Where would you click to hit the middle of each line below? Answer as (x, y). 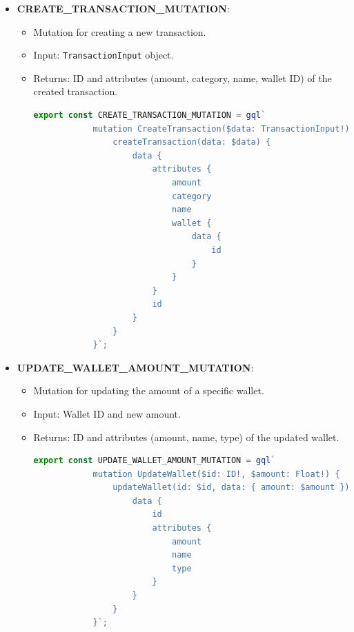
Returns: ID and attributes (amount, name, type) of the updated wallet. (186, 437)
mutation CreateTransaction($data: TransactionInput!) (221, 129)
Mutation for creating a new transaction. (120, 31)
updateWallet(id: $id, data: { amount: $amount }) (231, 488)
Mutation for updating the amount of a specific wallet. (149, 390)
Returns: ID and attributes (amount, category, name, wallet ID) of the (183, 78)
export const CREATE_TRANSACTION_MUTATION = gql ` (150, 115)
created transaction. (76, 91)
